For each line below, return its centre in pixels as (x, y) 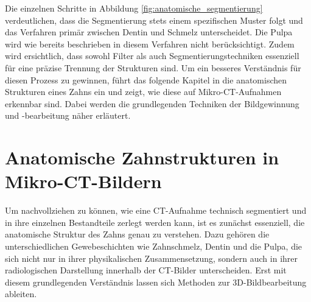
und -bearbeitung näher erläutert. (68, 115)
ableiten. (21, 294)
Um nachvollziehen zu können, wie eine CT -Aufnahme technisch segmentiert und (156, 210)
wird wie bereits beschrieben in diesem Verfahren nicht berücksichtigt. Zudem (150, 44)
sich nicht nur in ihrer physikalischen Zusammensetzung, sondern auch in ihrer (151, 258)
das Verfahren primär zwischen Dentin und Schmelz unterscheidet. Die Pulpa (149, 32)
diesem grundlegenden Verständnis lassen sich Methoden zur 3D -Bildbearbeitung (156, 282)
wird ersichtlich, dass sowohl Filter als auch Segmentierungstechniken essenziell (152, 56)
